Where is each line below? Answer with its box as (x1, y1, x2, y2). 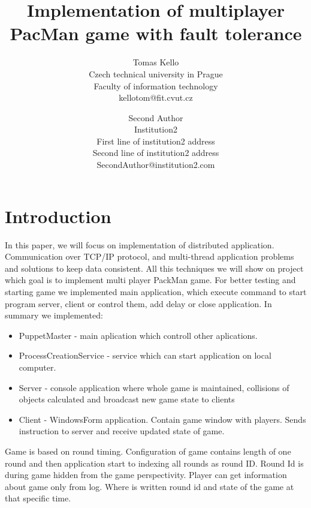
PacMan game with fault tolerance (10, 21, 302, 46)
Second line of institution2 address (92, 146, 219, 159)
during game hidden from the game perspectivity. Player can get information (5, 468, 287, 481)
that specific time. (5, 492, 71, 504)
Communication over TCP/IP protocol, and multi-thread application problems (5, 250, 294, 263)
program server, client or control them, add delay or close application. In (5, 297, 272, 309)
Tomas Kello (132, 56, 179, 68)
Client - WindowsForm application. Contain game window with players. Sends (19, 413, 306, 425)
